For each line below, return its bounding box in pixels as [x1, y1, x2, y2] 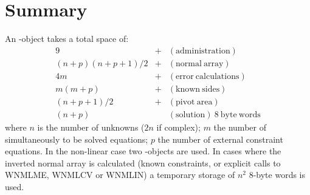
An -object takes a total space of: [5, 32, 129, 45]
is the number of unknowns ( [37, 120, 145, 133]
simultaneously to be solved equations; [5, 132, 148, 145]
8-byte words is [249, 168, 306, 181]
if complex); [156, 120, 201, 133]
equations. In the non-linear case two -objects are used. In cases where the [5, 145, 281, 157]
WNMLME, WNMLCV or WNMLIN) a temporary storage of [5, 168, 235, 181]
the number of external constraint [157, 132, 283, 145]
